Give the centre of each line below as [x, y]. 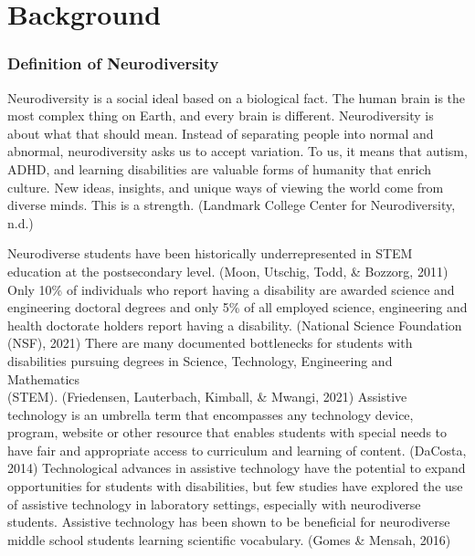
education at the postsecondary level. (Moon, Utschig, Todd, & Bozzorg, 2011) [228, 271]
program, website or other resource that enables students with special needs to [227, 432]
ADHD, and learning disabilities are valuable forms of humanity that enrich [219, 168]
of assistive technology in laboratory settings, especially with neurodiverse [214, 504]
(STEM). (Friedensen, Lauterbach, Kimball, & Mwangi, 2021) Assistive [207, 397]
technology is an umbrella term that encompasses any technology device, [211, 414]
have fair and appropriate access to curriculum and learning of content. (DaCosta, [237, 450]
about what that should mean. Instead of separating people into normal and [221, 133]
